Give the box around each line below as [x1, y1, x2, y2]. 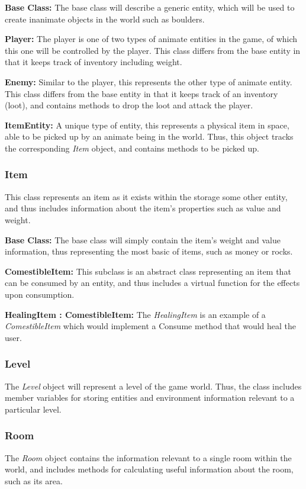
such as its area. [5, 474, 63, 487]
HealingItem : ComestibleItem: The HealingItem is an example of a [5, 308, 266, 320]
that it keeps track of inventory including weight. [5, 56, 182, 68]
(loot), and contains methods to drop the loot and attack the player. [5, 99, 253, 111]
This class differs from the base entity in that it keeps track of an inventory [5, 87, 278, 99]
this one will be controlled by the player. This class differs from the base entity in [5, 44, 301, 56]
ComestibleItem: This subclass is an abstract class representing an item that [5, 265, 291, 277]
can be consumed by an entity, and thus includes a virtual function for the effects [5, 276, 300, 289]
